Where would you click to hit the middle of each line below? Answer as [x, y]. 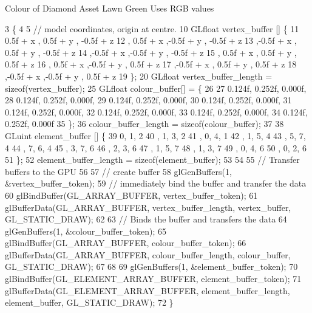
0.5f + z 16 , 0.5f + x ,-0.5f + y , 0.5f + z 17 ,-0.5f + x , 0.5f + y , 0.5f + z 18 [151, 64]
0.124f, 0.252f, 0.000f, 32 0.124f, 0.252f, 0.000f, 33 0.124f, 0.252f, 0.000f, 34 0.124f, [156, 112]
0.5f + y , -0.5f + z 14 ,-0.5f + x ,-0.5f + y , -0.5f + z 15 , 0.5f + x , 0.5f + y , [151, 52]
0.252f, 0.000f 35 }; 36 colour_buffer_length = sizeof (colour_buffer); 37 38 [144, 124]
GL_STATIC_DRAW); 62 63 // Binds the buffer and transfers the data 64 [146, 219]
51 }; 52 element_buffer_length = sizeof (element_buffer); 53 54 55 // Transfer [152, 160]
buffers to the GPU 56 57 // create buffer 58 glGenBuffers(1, [118, 171]
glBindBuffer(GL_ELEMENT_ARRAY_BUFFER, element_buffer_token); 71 [153, 279]
